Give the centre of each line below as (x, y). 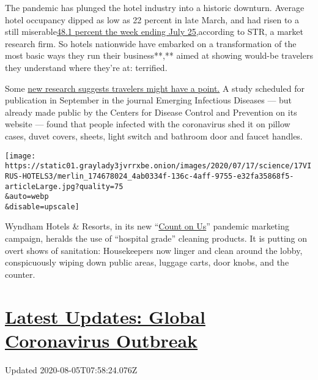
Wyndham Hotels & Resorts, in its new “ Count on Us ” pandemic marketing (147, 226)
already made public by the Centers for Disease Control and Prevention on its (151, 112)
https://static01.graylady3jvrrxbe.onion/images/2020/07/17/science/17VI (158, 166)
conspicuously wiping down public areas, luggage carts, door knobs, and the (147, 262)
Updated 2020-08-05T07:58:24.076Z (71, 369)
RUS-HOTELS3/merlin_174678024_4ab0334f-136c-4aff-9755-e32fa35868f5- (150, 176)
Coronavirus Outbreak (102, 340)
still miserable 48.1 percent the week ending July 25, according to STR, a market (154, 32)
